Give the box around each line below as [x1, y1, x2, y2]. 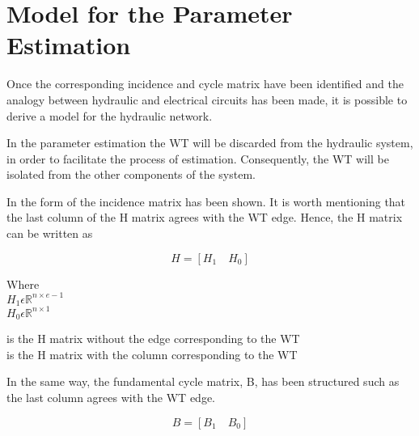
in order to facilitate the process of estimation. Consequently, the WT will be [6, 150, 389, 167]
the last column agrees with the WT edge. [6, 388, 215, 405]
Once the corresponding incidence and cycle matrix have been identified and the [6, 75, 404, 92]
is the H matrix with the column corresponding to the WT [6, 345, 298, 362]
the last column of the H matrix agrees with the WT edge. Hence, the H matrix [6, 209, 403, 226]
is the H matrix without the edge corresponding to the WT [6, 330, 300, 347]
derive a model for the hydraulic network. [6, 107, 213, 124]
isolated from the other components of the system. [6, 166, 256, 183]
